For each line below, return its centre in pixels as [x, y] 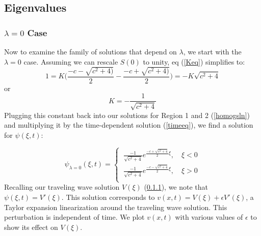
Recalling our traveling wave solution [62, 187]
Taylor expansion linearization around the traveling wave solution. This [116, 207]
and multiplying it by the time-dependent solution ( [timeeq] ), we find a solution [129, 125]
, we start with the [212, 51]
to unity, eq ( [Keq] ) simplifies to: [194, 61]
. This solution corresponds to [108, 197]
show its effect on [31, 227]
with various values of [209, 217]
